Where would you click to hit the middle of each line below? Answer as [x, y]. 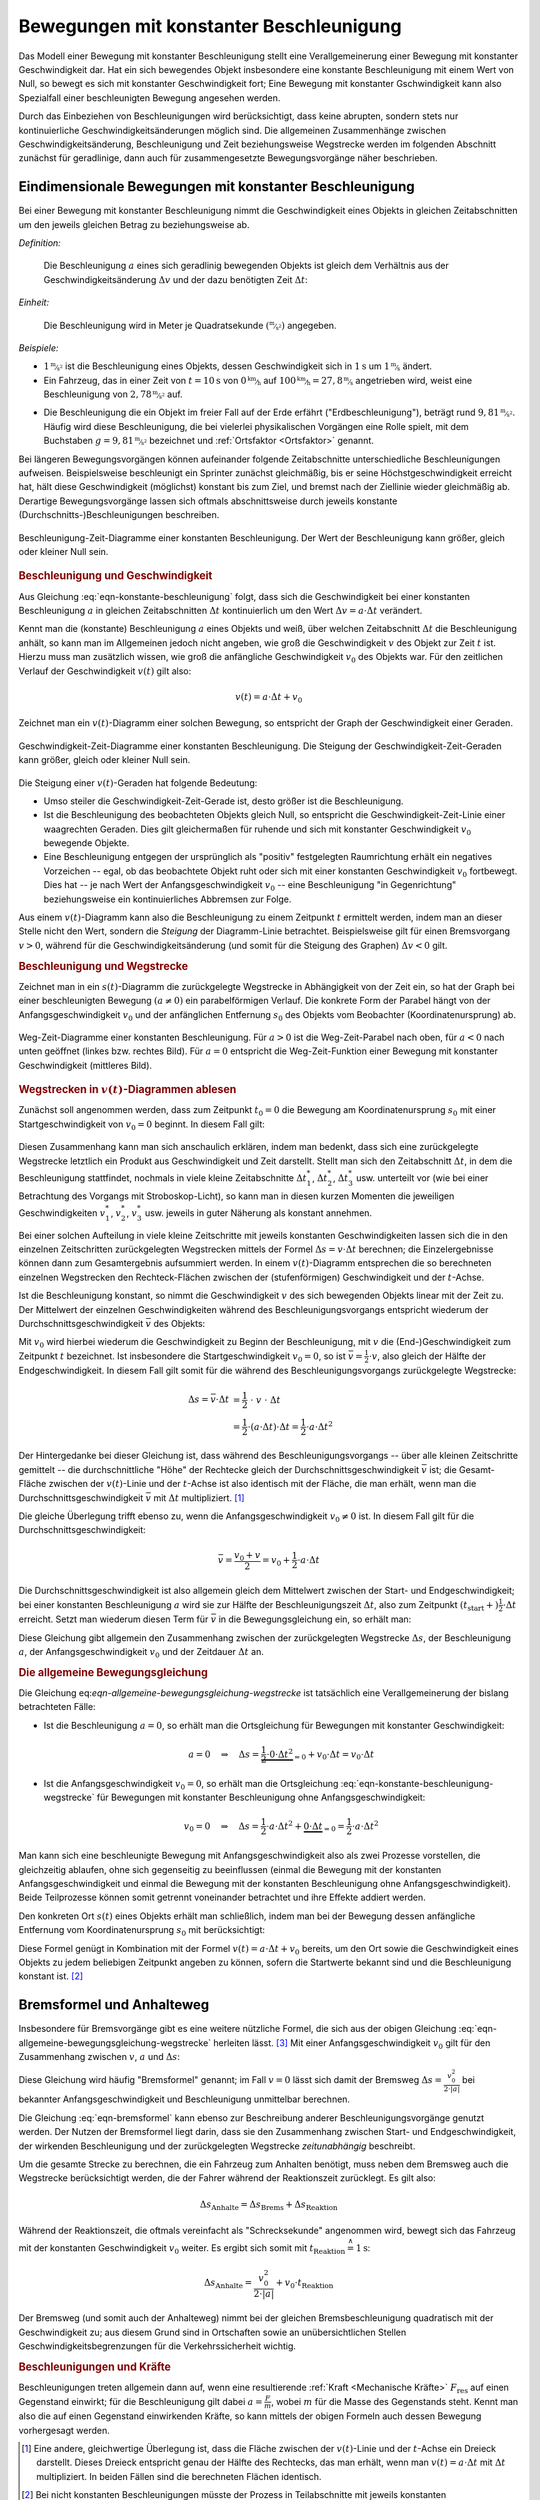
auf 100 [280, 380]
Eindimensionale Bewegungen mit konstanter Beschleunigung [216, 186]
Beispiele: [38, 347]
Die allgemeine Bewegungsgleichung [113, 1672]
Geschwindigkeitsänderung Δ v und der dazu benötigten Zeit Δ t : [176, 279]
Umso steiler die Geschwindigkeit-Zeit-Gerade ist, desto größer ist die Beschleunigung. [223, 801]
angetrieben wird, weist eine [414, 380]
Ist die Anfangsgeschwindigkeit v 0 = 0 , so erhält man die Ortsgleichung [191, 1784]
